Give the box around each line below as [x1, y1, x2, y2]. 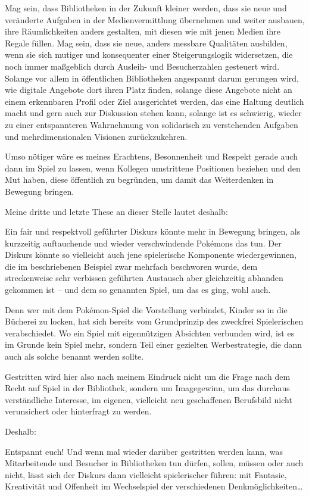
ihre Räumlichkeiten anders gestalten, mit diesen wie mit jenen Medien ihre [5, 25, 280, 38]
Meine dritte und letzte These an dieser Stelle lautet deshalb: [5, 205, 228, 217]
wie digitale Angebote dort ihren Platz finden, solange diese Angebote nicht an [5, 83, 292, 96]
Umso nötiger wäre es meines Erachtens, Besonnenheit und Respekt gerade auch [5, 150, 298, 163]
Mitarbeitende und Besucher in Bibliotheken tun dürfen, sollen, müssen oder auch [5, 457, 304, 469]
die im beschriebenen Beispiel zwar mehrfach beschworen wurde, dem [5, 260, 258, 272]
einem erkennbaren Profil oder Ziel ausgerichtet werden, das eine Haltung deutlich [5, 95, 304, 107]
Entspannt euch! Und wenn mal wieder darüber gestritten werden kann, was [5, 445, 283, 457]
